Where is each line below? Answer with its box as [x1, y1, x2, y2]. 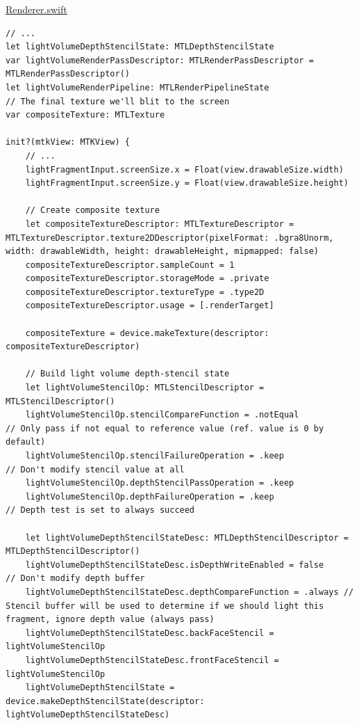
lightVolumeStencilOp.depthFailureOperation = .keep [25, 491, 274, 502]
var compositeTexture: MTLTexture [6, 110, 165, 120]
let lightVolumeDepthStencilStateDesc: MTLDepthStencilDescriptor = [25, 532, 349, 543]
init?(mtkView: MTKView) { [6, 137, 130, 148]
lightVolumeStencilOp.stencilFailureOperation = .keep [25, 451, 284, 461]
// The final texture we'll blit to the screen [6, 96, 230, 106]
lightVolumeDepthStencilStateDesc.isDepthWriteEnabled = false [25, 559, 324, 570]
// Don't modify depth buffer [6, 573, 145, 584]
